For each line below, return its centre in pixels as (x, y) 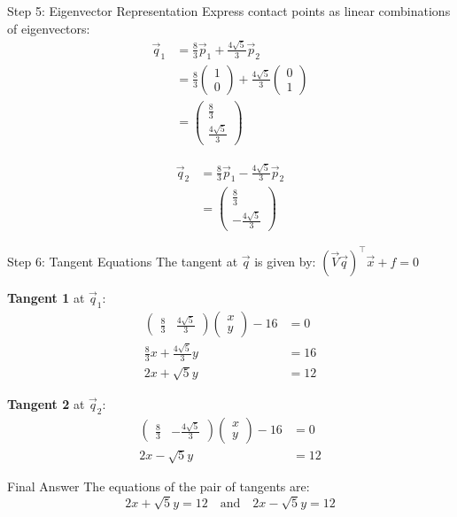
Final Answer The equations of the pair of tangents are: (159, 486)
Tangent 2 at (46, 403)
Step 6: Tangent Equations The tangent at (123, 261)
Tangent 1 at (46, 297)
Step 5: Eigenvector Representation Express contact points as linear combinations (229, 11)
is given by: (285, 261)
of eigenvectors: (49, 28)
